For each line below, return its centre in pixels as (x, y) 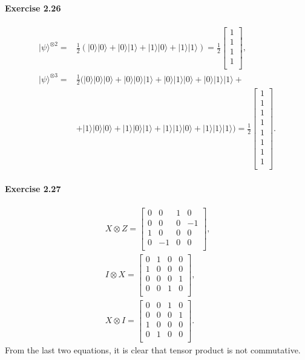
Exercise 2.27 (33, 189)
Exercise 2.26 (33, 8)
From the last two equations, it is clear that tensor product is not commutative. (153, 350)
